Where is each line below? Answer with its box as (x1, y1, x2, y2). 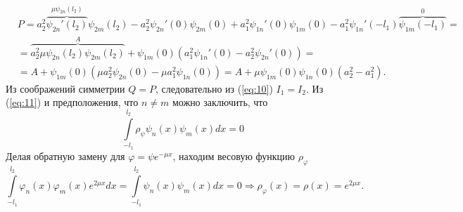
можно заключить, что (172, 95, 268, 110)
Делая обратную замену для (6, 148, 125, 163)
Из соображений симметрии (6, 81, 125, 95)
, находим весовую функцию (172, 148, 296, 163)
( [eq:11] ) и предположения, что (6, 95, 139, 110)
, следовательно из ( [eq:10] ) (156, 81, 273, 95)
